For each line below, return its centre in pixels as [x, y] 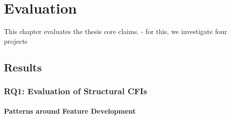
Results [23, 67]
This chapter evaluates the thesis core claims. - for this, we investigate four [115, 31]
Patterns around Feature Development [70, 110]
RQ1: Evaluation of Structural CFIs [76, 91]
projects [16, 41]
